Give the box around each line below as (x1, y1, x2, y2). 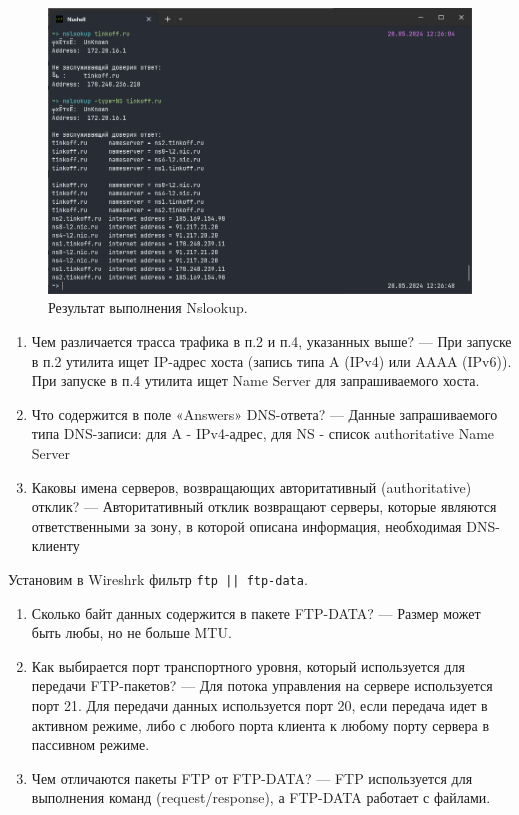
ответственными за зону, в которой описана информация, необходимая (31, 515, 462, 536)
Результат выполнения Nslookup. (48, 297, 248, 318)
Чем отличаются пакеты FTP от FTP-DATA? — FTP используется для (31, 767, 473, 788)
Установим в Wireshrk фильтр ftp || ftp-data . (8, 568, 308, 589)
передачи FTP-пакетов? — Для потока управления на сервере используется (31, 675, 493, 696)
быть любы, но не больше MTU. (31, 622, 232, 643)
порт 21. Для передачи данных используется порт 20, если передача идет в (31, 694, 488, 715)
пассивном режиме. (31, 734, 150, 755)
